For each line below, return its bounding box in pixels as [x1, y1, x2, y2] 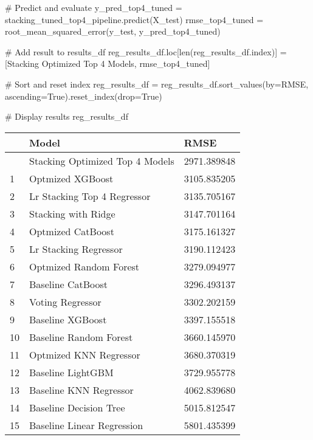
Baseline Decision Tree [29, 400, 125, 414]
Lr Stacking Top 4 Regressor [29, 188, 151, 203]
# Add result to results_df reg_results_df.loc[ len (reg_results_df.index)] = [5, 45, 287, 58]
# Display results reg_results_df [5, 110, 128, 123]
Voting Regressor [29, 294, 101, 309]
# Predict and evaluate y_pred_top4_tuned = [5, 1, 182, 13]
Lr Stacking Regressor [29, 241, 123, 256]
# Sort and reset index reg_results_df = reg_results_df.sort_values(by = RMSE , [5, 77, 309, 90]
